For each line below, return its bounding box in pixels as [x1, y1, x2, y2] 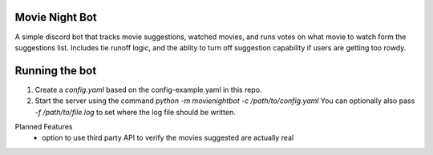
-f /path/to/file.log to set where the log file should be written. [34, 107, 236, 117]
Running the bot [14, 64, 97, 77]
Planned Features [14, 121, 73, 131]
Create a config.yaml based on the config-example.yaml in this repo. [34, 85, 262, 94]
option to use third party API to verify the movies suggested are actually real [42, 133, 294, 143]
